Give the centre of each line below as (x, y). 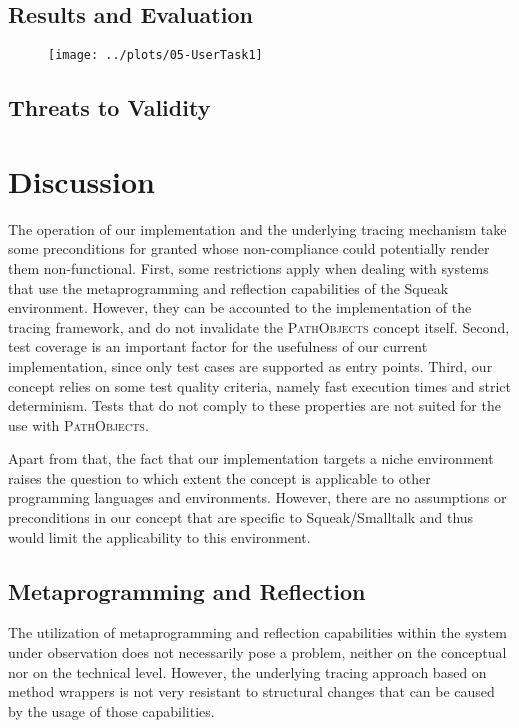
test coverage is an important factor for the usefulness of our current (218, 346)
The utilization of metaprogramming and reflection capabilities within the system (257, 632)
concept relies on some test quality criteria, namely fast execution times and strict (260, 385)
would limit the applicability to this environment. (159, 536)
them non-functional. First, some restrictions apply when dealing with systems (248, 267)
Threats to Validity (109, 107)
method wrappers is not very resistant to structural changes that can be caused (251, 691)
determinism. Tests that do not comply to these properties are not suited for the (254, 405)
